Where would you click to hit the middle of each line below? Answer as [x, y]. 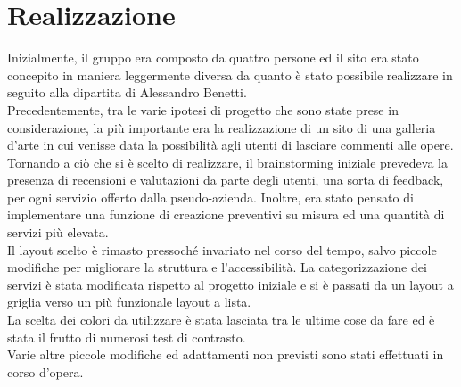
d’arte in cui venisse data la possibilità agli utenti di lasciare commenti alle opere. [230, 145]
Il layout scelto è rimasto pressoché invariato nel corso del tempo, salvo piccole [222, 249]
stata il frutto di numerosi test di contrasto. [127, 337]
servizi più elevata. [58, 232]
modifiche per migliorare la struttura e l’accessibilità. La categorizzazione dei [217, 267]
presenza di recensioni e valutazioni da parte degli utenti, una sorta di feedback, [226, 180]
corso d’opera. [45, 371]
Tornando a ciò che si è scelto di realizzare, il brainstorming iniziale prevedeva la [227, 162]
